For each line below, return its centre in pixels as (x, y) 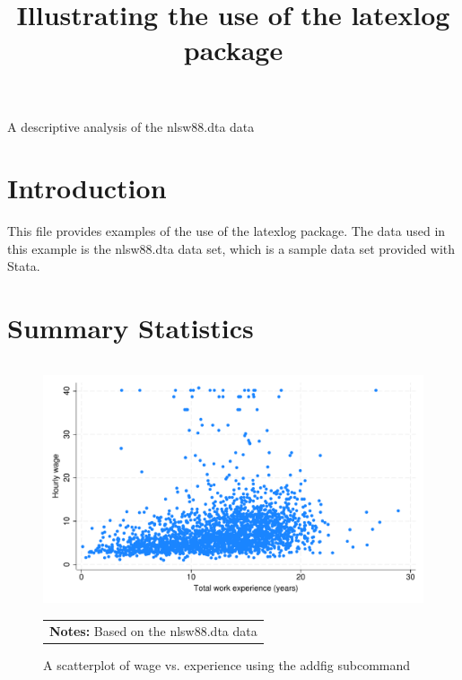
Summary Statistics (131, 328)
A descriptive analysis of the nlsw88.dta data (131, 126)
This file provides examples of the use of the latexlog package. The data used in (227, 231)
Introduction (87, 188)
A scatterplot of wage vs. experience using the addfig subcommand (227, 664)
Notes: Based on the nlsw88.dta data (153, 630)
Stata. (24, 266)
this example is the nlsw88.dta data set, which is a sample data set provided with (231, 248)
